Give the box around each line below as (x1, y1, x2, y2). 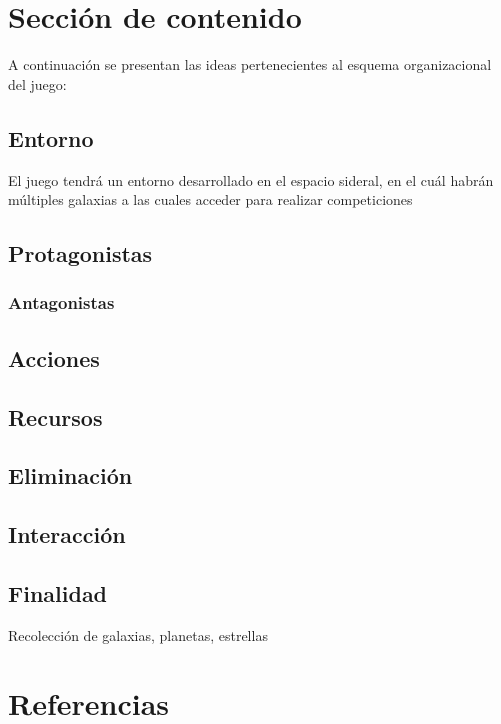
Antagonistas (8, 290, 115, 315)
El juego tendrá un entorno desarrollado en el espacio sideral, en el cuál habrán (8, 169, 494, 190)
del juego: (8, 73, 67, 94)
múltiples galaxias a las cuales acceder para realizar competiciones (8, 189, 413, 210)
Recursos (8, 401, 103, 432)
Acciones (8, 342, 100, 373)
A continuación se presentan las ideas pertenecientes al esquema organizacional (8, 54, 492, 75)
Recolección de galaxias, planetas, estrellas (8, 624, 268, 645)
